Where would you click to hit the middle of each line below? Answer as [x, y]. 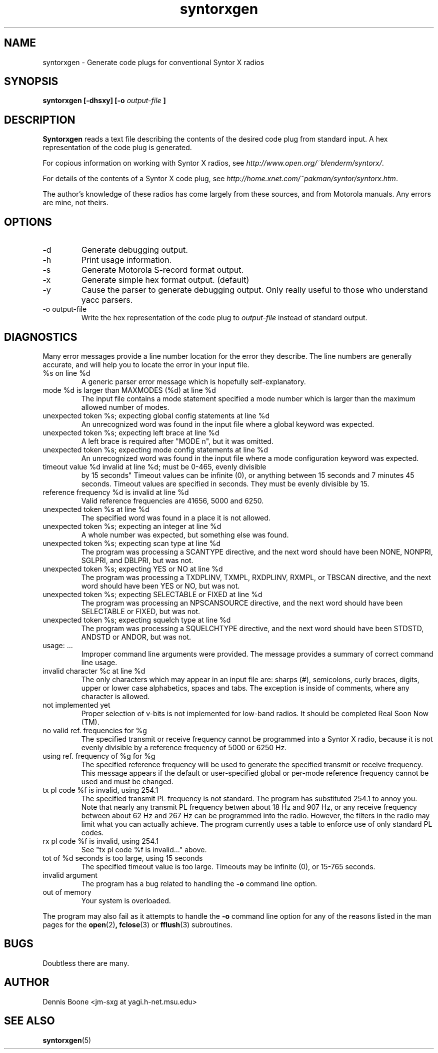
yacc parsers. [107, 300]
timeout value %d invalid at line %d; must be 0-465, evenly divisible [154, 466]
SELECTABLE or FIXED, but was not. [141, 611]
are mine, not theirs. [75, 203]
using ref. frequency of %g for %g [99, 756]
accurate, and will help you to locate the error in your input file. [146, 364]
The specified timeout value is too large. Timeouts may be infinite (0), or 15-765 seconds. [228, 866]
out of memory [67, 892]
